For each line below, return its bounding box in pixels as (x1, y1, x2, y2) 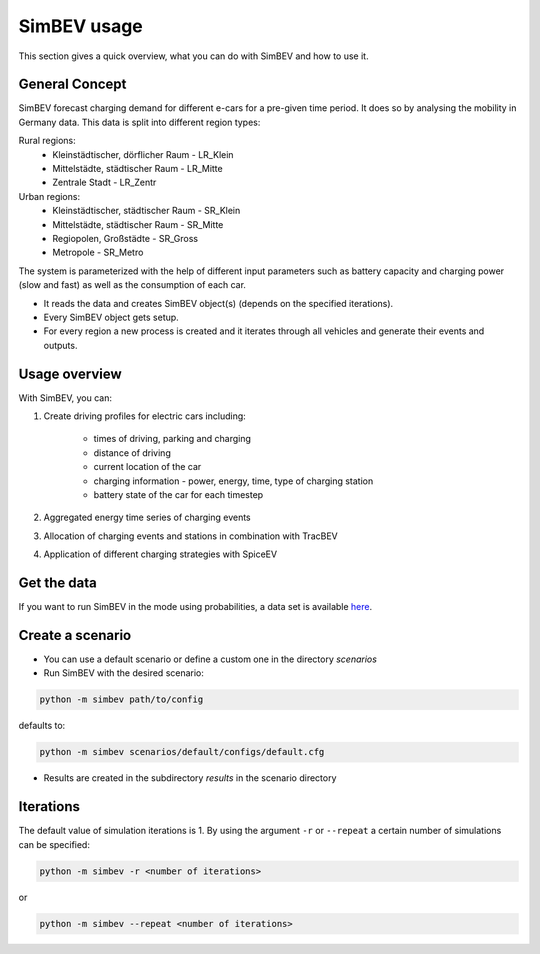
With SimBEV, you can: (18, 391, 112, 404)
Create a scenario (18, 626, 132, 644)
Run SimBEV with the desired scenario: (43, 667, 205, 679)
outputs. (43, 339, 78, 351)
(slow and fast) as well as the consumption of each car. (18, 279, 247, 291)
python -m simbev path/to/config (39, 694, 204, 705)
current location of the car (93, 461, 202, 473)
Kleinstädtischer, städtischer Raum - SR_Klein (52, 205, 241, 217)
